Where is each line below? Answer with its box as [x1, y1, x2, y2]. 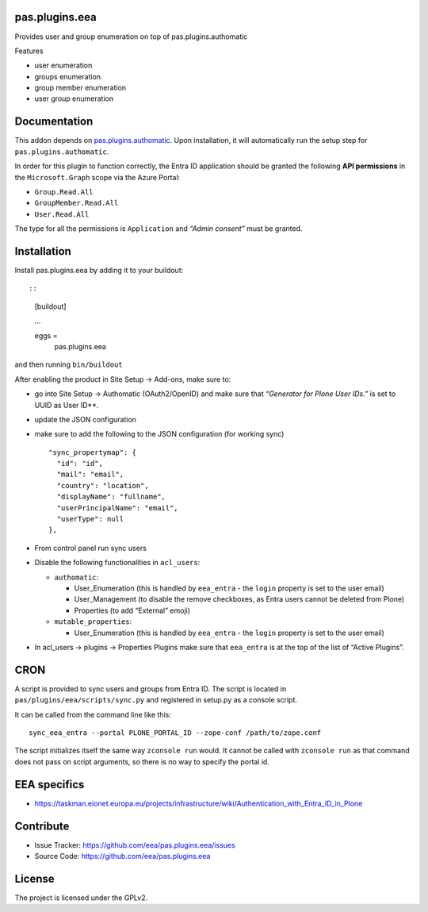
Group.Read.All [34, 187, 94, 196]
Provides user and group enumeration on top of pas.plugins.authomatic [14, 32, 248, 41]
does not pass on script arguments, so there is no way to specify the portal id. [14, 756, 269, 766]
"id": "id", [56, 459, 103, 468]
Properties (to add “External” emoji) [74, 606, 190, 615]
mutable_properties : [54, 617, 132, 626]
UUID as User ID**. [34, 400, 99, 410]
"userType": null [56, 514, 124, 524]
